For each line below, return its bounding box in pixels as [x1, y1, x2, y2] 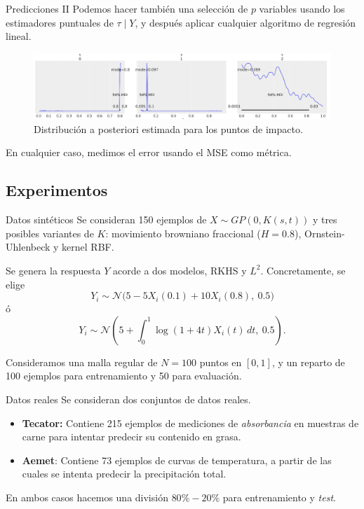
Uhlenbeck [6, 239, 50, 254]
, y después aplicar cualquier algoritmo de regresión [135, 15, 356, 29]
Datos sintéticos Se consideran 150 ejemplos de [6, 212, 207, 227]
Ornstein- [304, 225, 345, 240]
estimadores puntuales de [6, 15, 114, 29]
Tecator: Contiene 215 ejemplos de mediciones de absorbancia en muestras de [22, 415, 359, 430]
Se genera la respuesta [6, 263, 101, 277]
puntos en [199, 354, 242, 369]
